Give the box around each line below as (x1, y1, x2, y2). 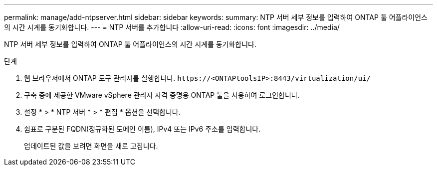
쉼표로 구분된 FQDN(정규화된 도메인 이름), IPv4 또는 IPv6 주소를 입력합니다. (24, 125, 261, 133)
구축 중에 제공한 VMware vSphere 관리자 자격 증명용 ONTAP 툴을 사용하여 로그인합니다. (24, 91, 300, 99)
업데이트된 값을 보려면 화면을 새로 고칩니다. (24, 142, 158, 150)
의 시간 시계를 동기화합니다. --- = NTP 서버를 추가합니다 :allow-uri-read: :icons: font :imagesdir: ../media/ (4, 23, 340, 31)
